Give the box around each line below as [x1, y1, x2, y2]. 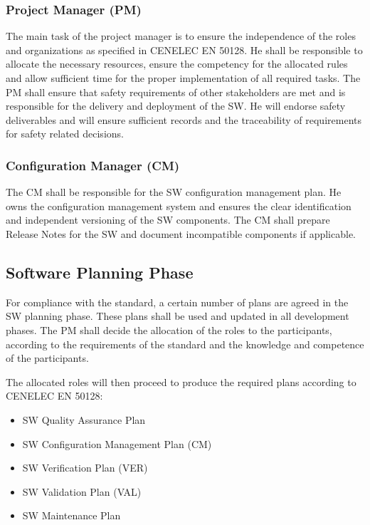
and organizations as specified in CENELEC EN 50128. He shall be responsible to [6, 42, 363, 57]
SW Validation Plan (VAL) [22, 484, 142, 499]
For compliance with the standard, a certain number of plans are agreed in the [6, 294, 349, 309]
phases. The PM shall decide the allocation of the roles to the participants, [6, 322, 332, 337]
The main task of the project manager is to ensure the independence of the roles [6, 28, 356, 43]
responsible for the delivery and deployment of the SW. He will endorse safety [6, 98, 346, 113]
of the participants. [6, 350, 89, 365]
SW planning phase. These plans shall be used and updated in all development [6, 308, 349, 323]
